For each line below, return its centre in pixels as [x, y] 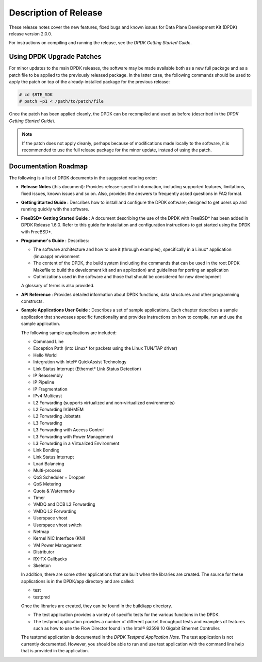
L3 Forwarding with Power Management [73, 436]
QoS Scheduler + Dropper [59, 477]
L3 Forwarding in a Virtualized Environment [76, 443]
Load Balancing [49, 464]
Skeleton [42, 565]
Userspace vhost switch [57, 525]
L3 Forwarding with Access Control [68, 430]
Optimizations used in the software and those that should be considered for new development [127, 276]
